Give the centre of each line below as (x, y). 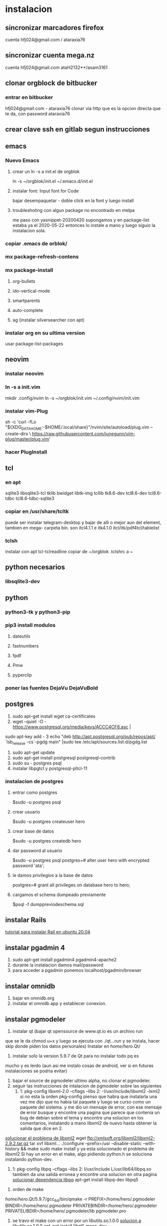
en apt (13, 482)
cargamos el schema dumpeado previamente (59, 894)
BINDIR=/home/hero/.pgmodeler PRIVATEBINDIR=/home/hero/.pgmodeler (81, 1205)
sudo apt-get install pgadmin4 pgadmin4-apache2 (64, 960)
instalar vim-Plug (27, 411)
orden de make (28, 1189)
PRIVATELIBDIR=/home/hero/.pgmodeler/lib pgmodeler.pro (66, 1210)
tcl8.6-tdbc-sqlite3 (35, 498)
